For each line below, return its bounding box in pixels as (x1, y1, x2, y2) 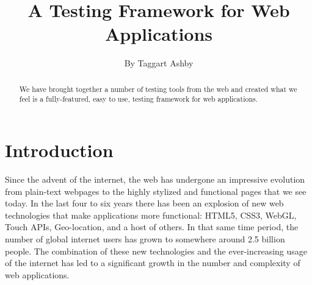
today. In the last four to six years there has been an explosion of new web (5, 197, 284, 209)
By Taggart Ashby (124, 57, 194, 69)
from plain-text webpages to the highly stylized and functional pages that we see (5, 185, 307, 197)
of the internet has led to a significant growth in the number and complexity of (5, 256, 300, 269)
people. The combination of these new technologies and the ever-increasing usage (5, 244, 308, 257)
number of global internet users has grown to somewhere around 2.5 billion (5, 232, 285, 245)
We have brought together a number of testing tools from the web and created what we (19, 83, 297, 94)
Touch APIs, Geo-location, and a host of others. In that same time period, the (5, 220, 299, 233)
